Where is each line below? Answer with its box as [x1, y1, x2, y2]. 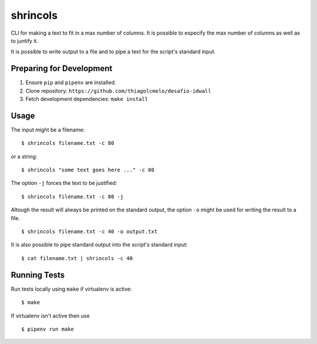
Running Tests [11, 270, 65, 280]
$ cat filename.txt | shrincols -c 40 [21, 255, 133, 261]
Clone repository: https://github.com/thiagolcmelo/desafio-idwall [25, 87, 211, 94]
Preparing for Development [11, 63, 113, 73]
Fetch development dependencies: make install [25, 96, 149, 103]
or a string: [11, 153, 38, 160]
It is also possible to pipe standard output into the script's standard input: [11, 241, 188, 248]
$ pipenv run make [21, 326, 75, 332]
